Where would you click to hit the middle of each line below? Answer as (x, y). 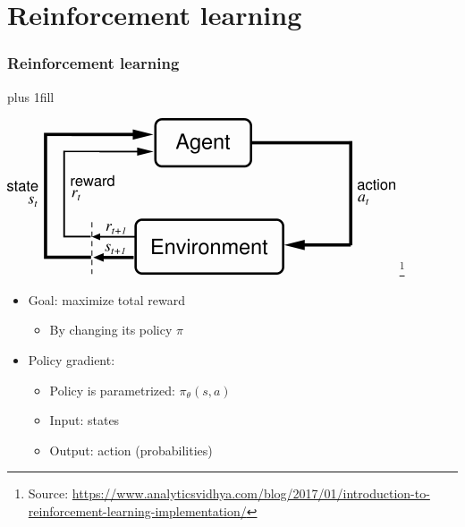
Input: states (85, 420)
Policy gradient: (72, 359)
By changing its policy (111, 330)
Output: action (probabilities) (131, 450)
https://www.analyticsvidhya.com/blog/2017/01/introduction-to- (251, 493)
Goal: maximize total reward (106, 299)
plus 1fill (31, 96)
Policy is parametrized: (112, 390)
